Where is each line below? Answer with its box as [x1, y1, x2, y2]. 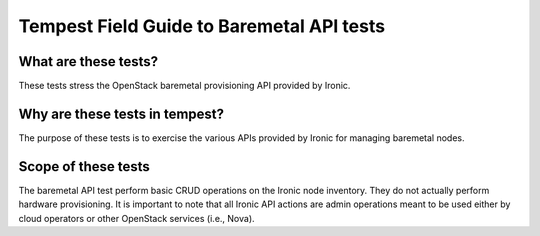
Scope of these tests [18, 158, 150, 175]
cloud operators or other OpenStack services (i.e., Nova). [18, 212, 255, 224]
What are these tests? [18, 53, 159, 70]
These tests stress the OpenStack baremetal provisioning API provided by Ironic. [18, 80, 351, 92]
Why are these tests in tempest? [18, 105, 225, 122]
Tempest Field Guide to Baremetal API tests [18, 15, 385, 37]
